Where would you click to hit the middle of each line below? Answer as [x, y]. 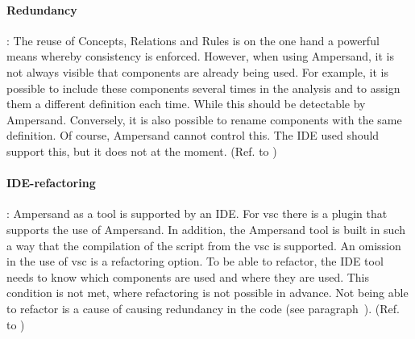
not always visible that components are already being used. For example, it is [197, 71]
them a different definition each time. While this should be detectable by [186, 104]
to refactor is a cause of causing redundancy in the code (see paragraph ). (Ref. [203, 308]
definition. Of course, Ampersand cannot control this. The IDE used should [193, 135]
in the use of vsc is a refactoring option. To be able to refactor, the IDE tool [195, 261]
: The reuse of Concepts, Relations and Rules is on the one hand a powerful [193, 40]
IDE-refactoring [51, 183]
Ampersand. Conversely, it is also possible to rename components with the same [204, 119]
